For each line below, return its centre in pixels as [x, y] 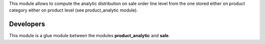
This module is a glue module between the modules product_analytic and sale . [90, 36]
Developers [27, 24]
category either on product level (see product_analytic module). [74, 10]
